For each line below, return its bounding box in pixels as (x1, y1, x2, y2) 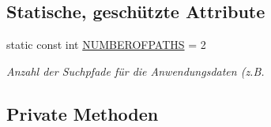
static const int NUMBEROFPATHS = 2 (6, 36, 206, 53)
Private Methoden (6, 101, 159, 125)
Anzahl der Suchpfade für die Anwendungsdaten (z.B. (6, 62, 265, 79)
